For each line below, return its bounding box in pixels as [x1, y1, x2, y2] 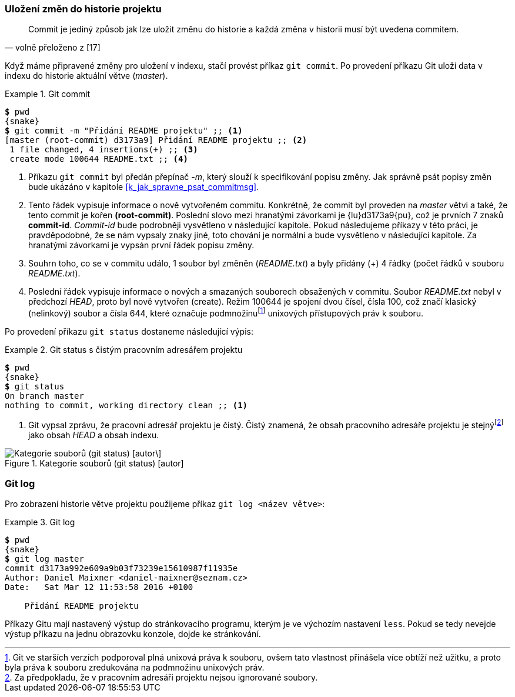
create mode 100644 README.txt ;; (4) [9, 154, 188, 164]
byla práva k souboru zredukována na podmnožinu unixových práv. [5, 662, 265, 673]
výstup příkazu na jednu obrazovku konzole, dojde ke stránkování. [5, 629, 261, 639]
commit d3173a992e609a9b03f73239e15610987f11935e [5, 563, 238, 573]
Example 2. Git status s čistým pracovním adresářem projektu [5, 345, 243, 355]
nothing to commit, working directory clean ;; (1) [5, 401, 248, 411]
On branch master [5, 391, 84, 401]
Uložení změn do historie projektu [5, 3, 162, 15]
